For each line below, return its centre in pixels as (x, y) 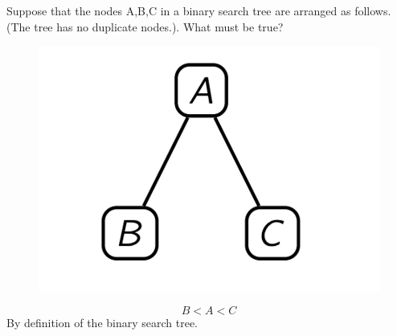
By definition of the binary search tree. (102, 322)
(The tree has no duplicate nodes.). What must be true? (145, 26)
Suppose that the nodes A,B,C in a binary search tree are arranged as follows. (199, 11)
